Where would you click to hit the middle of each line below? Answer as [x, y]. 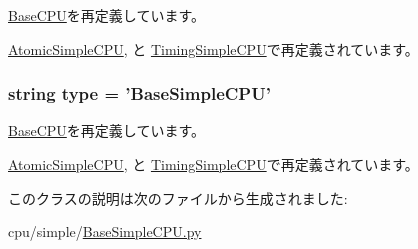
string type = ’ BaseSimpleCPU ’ [139, 93]
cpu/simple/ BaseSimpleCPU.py [105, 231]
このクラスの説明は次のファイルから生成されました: [178, 197]
